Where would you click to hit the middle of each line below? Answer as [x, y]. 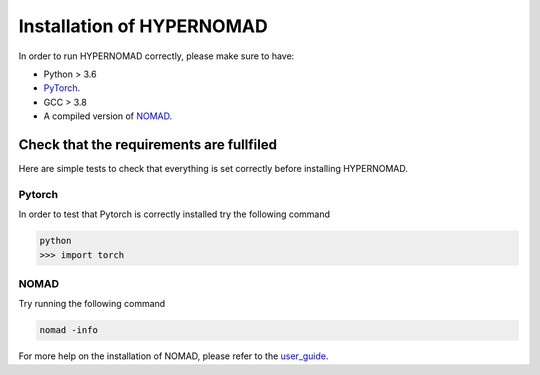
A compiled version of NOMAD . [108, 116]
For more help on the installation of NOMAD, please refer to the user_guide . [173, 356]
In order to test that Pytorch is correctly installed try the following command [174, 214]
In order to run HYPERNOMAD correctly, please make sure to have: [156, 56]
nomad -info [69, 330]
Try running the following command [92, 304]
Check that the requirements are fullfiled [147, 144]
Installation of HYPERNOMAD [143, 26]
